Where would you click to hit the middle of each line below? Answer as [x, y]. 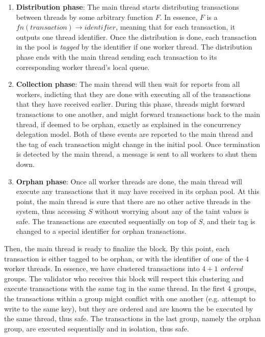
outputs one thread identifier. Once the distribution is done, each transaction [136, 37]
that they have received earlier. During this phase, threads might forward [130, 104]
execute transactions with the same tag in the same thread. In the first [115, 288]
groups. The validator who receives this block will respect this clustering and [124, 278]
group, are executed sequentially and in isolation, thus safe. [97, 328]
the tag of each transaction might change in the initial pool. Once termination [138, 144]
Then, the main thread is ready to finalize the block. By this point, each [117, 248]
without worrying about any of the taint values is [172, 211]
